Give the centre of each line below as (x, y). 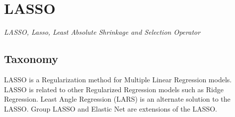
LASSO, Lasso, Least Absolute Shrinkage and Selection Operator (102, 32)
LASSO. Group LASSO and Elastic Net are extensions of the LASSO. (111, 108)
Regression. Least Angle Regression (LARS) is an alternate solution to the (117, 99)
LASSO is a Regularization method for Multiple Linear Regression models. (118, 79)
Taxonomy (31, 59)
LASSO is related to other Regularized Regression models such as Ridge (114, 89)
